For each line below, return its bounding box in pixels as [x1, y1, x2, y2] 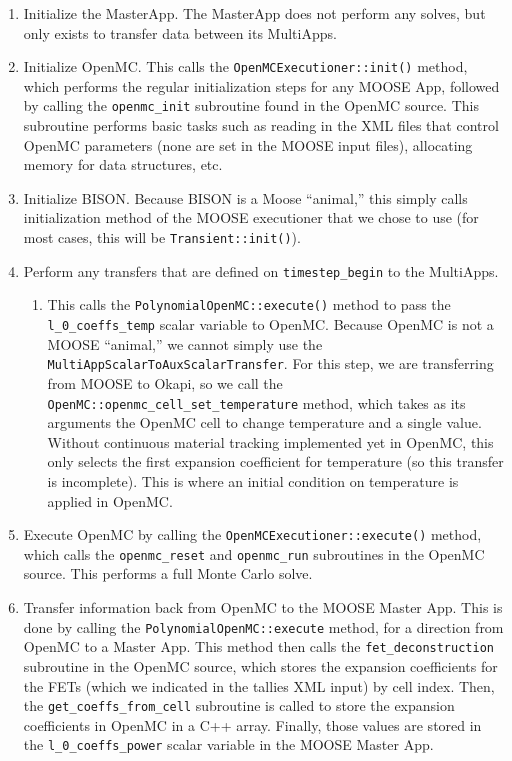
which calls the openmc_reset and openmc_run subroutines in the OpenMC [23, 543, 485, 564]
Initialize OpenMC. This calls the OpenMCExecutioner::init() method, [23, 56, 468, 77]
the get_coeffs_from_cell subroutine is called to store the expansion [23, 695, 455, 716]
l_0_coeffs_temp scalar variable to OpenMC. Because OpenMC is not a [47, 314, 494, 335]
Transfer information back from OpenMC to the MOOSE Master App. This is [23, 597, 503, 618]
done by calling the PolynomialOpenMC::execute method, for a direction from [23, 616, 504, 637]
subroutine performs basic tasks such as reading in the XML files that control [23, 115, 499, 136]
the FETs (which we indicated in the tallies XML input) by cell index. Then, [23, 675, 495, 696]
